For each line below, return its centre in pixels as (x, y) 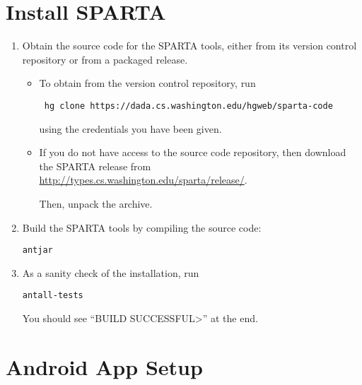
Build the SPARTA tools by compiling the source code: (142, 227)
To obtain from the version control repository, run (147, 83)
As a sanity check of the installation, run (111, 272)
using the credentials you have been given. (130, 128)
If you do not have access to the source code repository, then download (193, 152)
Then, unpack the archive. (96, 203)
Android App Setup (104, 366)
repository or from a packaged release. (105, 59)
